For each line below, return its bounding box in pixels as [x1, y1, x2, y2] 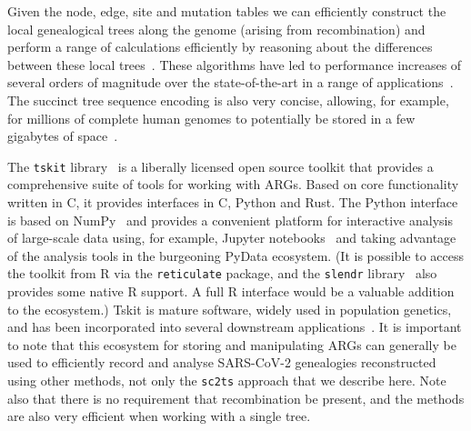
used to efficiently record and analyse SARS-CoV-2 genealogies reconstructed [7, 353, 436, 372]
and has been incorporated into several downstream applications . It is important [7, 317, 462, 336]
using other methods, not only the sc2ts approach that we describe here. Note [7, 371, 446, 389]
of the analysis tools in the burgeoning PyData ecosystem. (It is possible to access [7, 246, 465, 265]
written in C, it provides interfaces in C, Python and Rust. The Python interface [7, 193, 458, 211]
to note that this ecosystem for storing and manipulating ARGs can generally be [7, 335, 456, 354]
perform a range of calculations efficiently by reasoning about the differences [7, 37, 433, 56]
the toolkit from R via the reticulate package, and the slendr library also [7, 264, 437, 283]
